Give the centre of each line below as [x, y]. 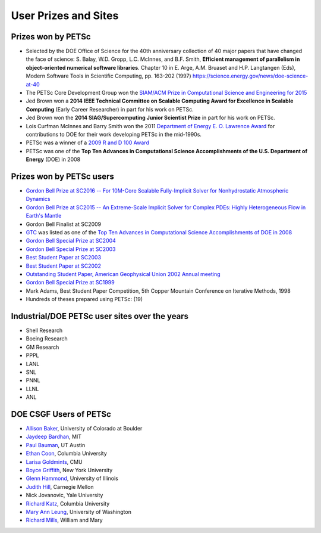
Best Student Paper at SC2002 [63, 266]
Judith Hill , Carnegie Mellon [60, 486]
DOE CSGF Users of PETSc [61, 414]
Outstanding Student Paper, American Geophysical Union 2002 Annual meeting [123, 274]
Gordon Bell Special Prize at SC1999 [70, 283]
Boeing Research [47, 339]
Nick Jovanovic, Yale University [64, 495]
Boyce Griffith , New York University [69, 470]
